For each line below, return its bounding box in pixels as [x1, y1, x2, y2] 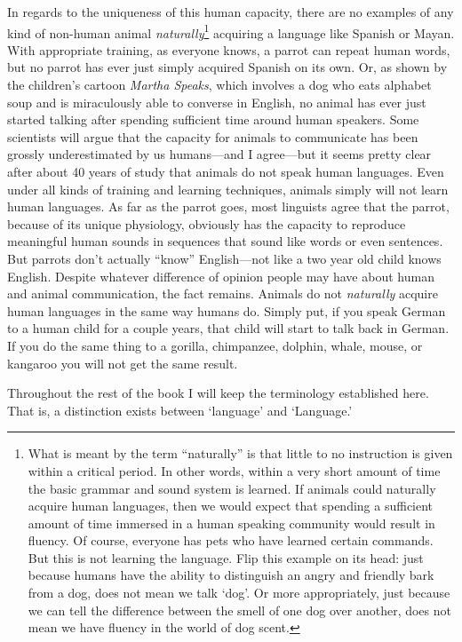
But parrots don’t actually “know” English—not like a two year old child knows [7, 249, 442, 267]
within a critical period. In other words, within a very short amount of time [28, 461, 441, 480]
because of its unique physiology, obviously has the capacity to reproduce [7, 214, 406, 233]
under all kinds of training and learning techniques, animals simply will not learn [7, 179, 449, 198]
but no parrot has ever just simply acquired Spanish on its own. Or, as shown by [7, 58, 448, 76]
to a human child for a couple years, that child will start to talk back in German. [7, 319, 450, 337]
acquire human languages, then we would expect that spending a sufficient [28, 496, 434, 515]
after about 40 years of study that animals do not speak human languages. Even [7, 162, 444, 180]
